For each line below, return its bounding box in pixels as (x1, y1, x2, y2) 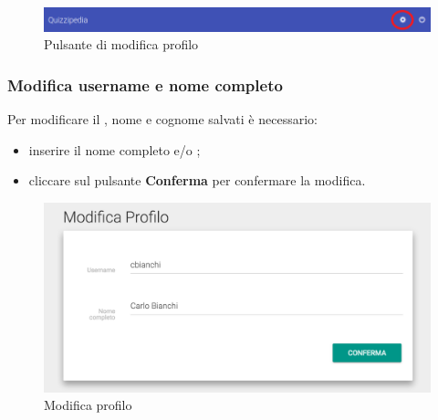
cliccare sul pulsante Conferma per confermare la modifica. (28, 171, 366, 190)
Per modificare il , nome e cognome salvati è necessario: (7, 110, 318, 129)
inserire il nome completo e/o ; (28, 140, 201, 159)
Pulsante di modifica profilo (44, 35, 199, 54)
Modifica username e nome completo (7, 73, 283, 96)
